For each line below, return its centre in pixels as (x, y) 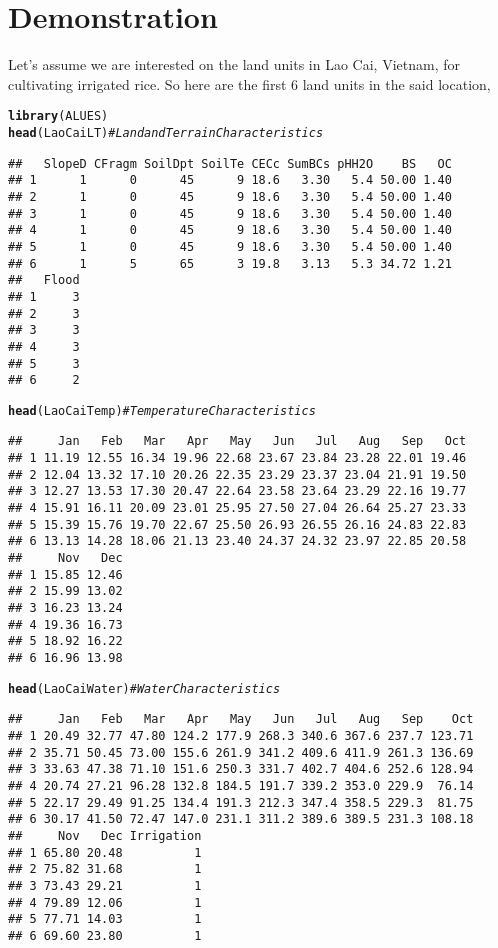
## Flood (44, 280)
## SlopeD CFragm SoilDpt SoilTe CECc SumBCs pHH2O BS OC (230, 163)
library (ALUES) (58, 116)
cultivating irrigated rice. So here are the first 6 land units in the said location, (249, 83)
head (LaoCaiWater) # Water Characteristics (144, 688)
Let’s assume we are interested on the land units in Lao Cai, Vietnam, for (234, 64)
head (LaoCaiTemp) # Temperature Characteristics (162, 410)
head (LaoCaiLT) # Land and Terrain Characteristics (166, 132)
